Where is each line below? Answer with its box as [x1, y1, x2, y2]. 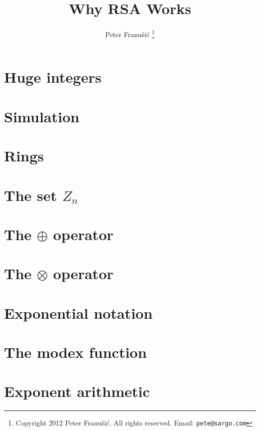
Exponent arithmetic [4, 381, 150, 401]
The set [4, 184, 57, 205]
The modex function [4, 342, 147, 362]
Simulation [4, 106, 79, 126]
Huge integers [4, 67, 101, 87]
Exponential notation [4, 302, 153, 323]
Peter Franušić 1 [105, 28, 155, 39]
